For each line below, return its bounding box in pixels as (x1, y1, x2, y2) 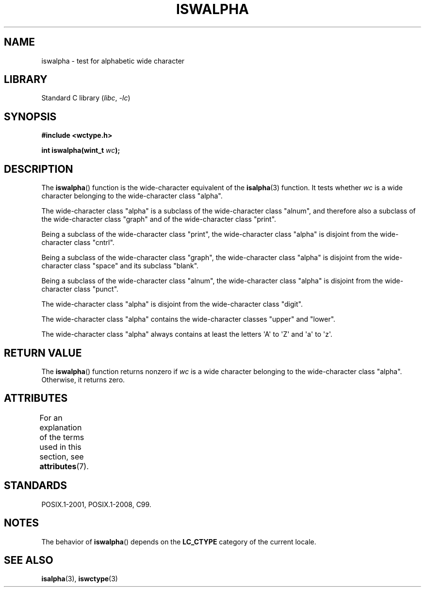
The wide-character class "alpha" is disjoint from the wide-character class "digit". (41, 300, 303, 309)
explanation (39, 422, 82, 432)
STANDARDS (4, 479, 67, 492)
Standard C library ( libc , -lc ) (41, 94, 131, 102)
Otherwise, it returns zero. (41, 375, 125, 384)
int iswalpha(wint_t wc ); (41, 146, 120, 155)
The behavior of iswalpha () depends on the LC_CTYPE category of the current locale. (41, 537, 316, 546)
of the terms (39, 432, 84, 442)
